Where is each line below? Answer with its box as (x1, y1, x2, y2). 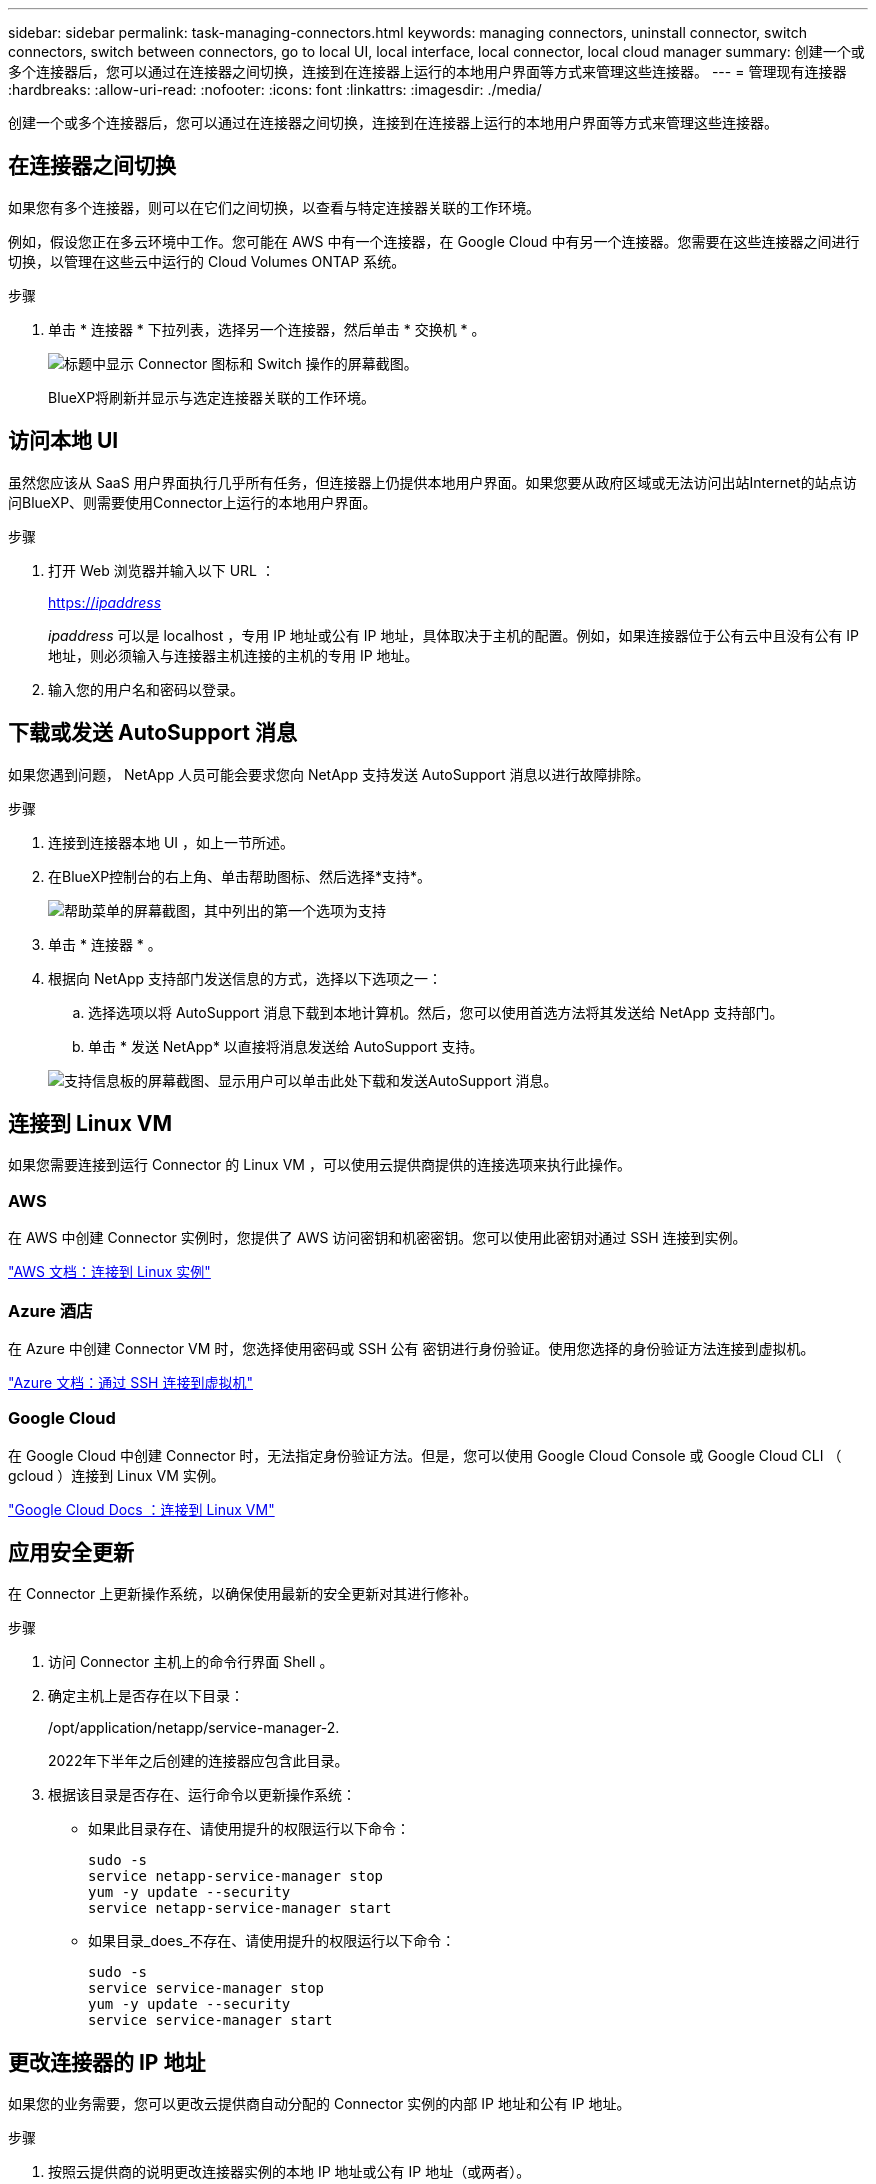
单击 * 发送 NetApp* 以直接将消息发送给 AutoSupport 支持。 (88, 1037, 484, 1055)
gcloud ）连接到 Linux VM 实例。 (8, 1466, 225, 1484)
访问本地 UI (8, 428, 119, 454)
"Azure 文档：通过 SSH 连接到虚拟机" (8, 1373, 253, 1391)
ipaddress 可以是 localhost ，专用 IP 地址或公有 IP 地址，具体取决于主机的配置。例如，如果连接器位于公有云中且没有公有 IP (48, 626, 860, 644)
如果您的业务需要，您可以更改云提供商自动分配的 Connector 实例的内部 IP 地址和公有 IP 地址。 (8, 2095, 631, 2113)
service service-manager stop (88, 1980, 325, 1997)
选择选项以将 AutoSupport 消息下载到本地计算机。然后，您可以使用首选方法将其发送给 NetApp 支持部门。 (88, 1003, 784, 1021)
